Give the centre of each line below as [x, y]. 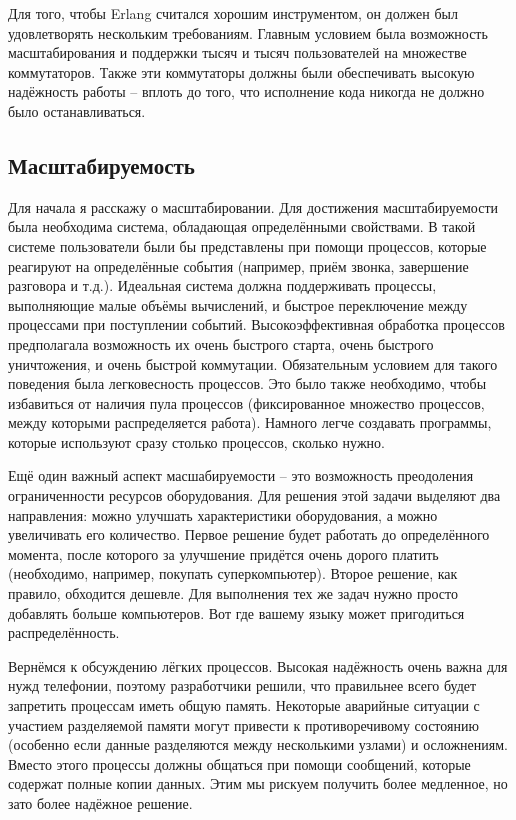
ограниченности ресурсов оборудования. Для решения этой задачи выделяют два [254, 495]
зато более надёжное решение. [100, 802]
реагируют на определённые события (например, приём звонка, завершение [238, 265]
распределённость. [64, 632]
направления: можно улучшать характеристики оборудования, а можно [223, 514]
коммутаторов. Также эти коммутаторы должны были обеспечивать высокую [241, 71]
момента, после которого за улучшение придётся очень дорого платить [223, 553]
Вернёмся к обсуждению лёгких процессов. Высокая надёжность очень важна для [258, 665]
